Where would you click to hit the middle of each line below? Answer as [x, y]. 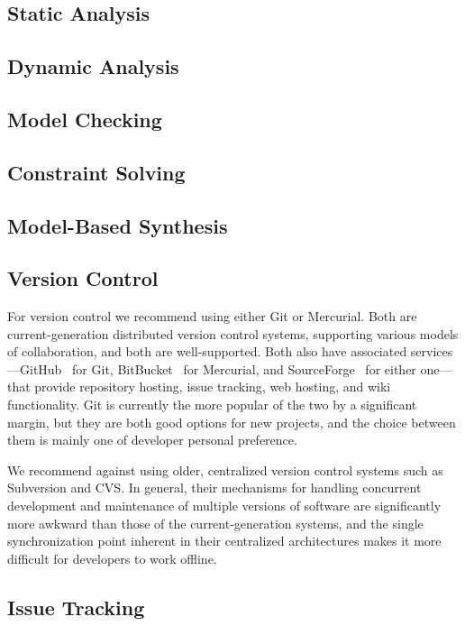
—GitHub [35, 368]
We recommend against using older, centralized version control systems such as [225, 469]
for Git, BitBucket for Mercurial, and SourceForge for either [244, 368]
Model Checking [85, 119]
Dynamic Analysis [93, 66]
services [432, 351]
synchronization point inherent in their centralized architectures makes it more [224, 541]
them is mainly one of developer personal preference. [152, 440]
